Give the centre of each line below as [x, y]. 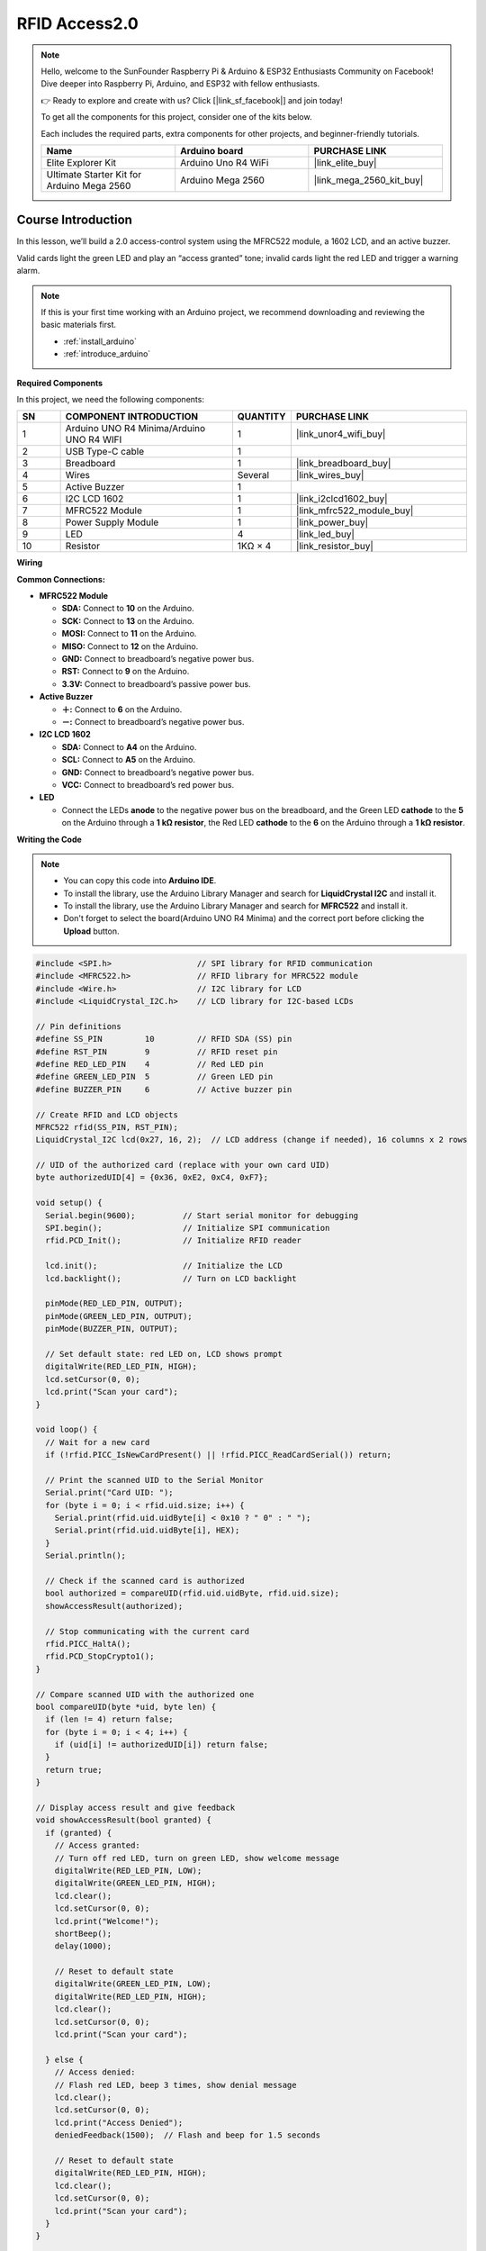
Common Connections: [61, 579]
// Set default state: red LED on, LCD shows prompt [164, 1354]
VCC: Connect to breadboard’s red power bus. [148, 784]
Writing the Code [49, 839]
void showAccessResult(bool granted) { [123, 1820]
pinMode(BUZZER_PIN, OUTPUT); [112, 1329]
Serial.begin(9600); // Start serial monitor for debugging [202, 1215]
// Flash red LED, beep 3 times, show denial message [175, 2085]
